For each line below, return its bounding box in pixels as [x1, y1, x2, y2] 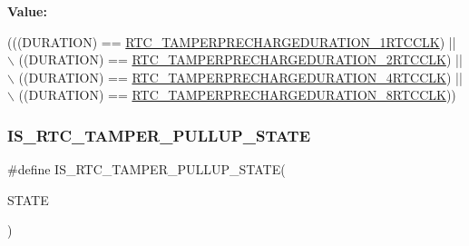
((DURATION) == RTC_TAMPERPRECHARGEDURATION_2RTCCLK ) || [18, 50, 463, 69]
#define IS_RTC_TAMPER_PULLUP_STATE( [7, 160, 286, 179]
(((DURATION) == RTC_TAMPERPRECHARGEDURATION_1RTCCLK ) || [7, 32, 456, 51]
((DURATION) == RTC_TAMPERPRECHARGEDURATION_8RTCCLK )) [18, 85, 456, 104]
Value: [7, 2, 47, 20]
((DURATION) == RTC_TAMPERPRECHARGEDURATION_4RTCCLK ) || [18, 67, 463, 86]
